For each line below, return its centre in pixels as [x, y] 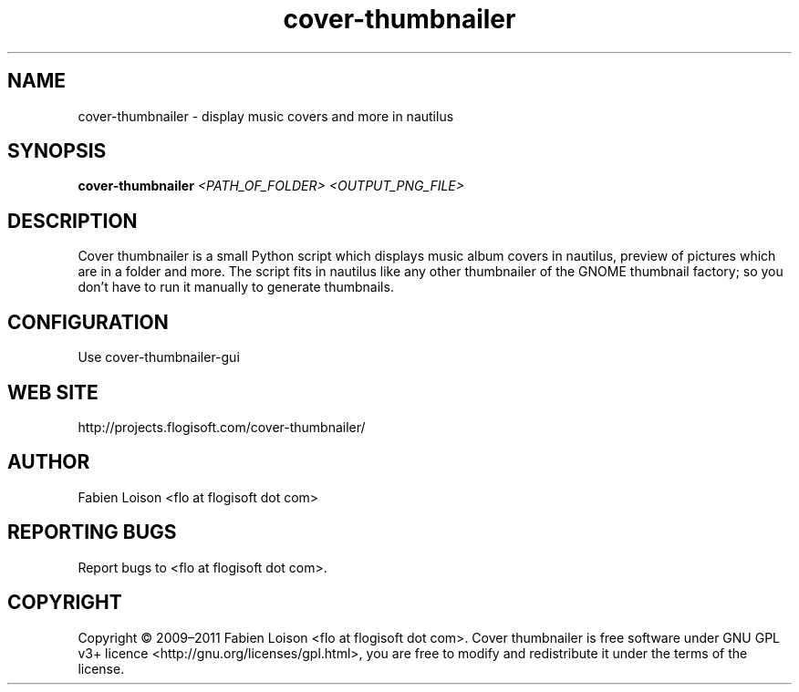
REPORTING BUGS [92, 532]
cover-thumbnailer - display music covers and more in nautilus [266, 116]
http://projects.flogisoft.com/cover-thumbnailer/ [222, 427]
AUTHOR [49, 462]
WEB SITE [53, 392]
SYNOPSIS [57, 151]
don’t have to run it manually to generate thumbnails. [236, 287]
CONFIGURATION [88, 322]
